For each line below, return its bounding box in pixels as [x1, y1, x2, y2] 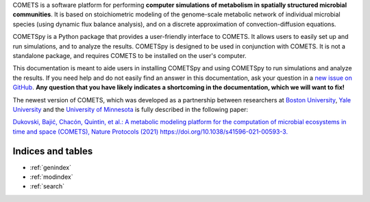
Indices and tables [12, 145, 93, 157]
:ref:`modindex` [29, 173, 73, 181]
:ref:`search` [29, 182, 65, 190]
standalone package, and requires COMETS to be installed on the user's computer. [12, 51, 247, 59]
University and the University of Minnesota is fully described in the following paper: [12, 105, 249, 113]
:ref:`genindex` [29, 163, 72, 171]
